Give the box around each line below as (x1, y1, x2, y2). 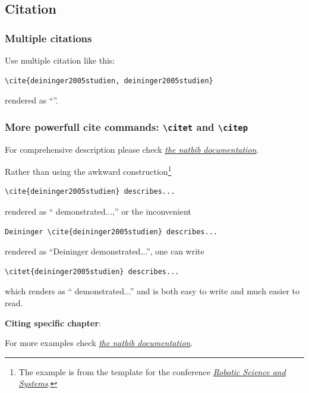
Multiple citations (5, 30, 92, 45)
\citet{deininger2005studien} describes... (5, 267, 179, 276)
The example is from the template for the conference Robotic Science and (18, 365, 286, 378)
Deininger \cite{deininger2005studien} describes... (5, 227, 217, 236)
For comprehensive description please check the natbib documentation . (5, 143, 259, 155)
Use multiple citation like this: (5, 54, 115, 66)
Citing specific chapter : (5, 316, 101, 329)
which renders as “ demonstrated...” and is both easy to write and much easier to (5, 285, 300, 297)
